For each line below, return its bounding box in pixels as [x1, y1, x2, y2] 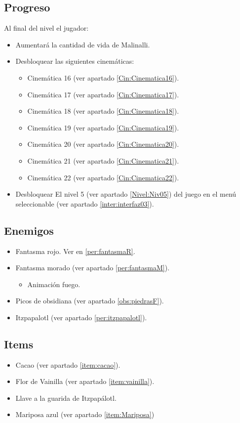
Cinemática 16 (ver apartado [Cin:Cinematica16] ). [27, 72, 179, 83]
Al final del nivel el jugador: [4, 23, 89, 33]
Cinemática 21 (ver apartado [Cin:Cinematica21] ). [27, 155, 179, 166]
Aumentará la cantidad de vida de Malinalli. [15, 39, 150, 49]
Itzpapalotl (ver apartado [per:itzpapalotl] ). [15, 312, 147, 322]
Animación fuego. [27, 279, 80, 289]
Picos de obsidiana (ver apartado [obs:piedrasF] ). [15, 296, 164, 306]
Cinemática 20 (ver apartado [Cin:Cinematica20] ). [27, 139, 179, 149]
